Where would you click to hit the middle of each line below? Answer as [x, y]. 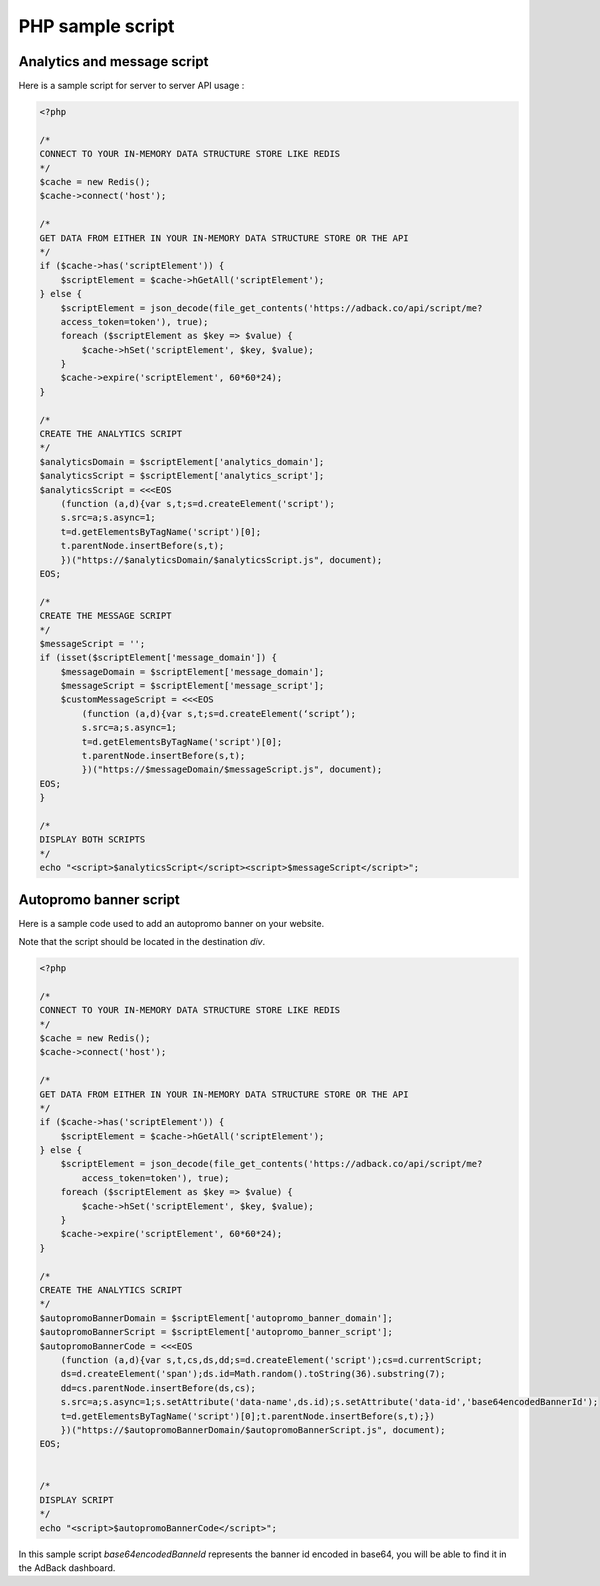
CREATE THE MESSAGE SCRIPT [105, 616]
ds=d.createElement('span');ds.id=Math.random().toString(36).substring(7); [253, 1374]
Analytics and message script [113, 61]
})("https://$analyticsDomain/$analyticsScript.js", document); [221, 559]
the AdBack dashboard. [67, 1568]
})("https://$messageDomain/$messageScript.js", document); [232, 769]
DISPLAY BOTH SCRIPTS [92, 839]
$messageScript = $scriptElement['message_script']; [192, 686]
